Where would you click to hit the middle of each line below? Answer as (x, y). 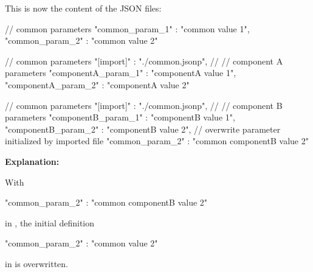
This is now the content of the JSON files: (83, 8)
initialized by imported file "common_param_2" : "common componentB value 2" (157, 141)
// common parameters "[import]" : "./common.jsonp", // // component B (144, 105)
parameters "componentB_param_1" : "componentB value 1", (120, 117)
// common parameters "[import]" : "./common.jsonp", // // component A (144, 61)
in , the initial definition (50, 222)
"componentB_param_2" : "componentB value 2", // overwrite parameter (143, 129)
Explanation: (32, 161)
